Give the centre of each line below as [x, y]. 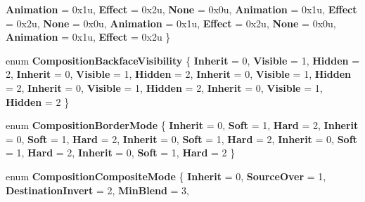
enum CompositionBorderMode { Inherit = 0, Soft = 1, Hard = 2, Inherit [182, 125]
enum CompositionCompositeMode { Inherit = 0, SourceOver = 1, [166, 176]
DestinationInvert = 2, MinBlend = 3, [98, 190]
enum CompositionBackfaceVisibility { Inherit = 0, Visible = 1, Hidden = [183, 60]
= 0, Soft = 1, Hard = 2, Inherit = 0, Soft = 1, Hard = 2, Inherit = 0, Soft [181, 139]
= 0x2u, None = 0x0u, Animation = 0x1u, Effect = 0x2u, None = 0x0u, [171, 23]
